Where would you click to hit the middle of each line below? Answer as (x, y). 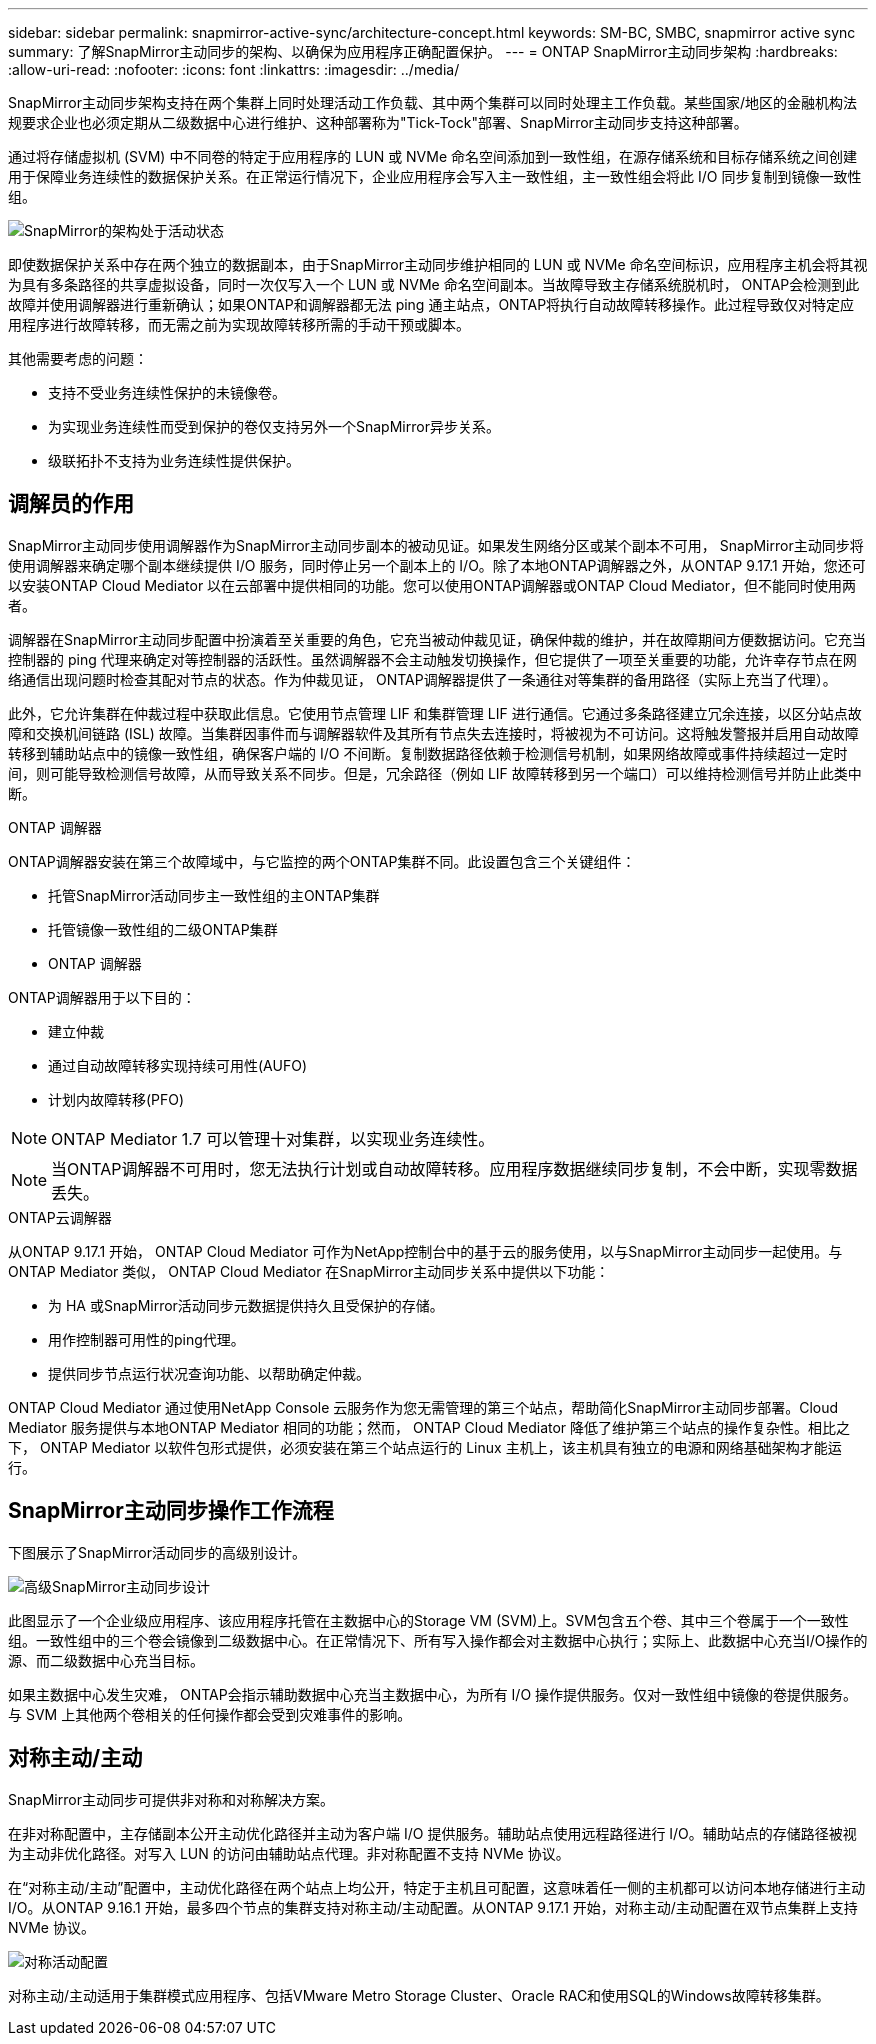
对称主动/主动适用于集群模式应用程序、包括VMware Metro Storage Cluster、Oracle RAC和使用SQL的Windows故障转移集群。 (419, 1995)
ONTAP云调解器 (60, 1217)
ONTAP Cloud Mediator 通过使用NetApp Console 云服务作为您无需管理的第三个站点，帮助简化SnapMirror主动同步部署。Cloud (423, 1407)
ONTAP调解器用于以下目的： (102, 997)
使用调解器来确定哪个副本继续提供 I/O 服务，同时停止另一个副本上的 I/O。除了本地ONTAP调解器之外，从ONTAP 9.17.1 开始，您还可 (437, 565)
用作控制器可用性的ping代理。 (146, 1339)
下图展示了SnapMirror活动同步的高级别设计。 (157, 1552)
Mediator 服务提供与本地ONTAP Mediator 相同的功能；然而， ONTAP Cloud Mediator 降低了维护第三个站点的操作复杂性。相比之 (429, 1427)
